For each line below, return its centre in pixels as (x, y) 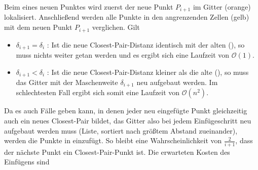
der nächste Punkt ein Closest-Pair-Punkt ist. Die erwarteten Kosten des (117, 152)
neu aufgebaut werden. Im (177, 82)
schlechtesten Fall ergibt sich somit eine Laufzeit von (98, 92)
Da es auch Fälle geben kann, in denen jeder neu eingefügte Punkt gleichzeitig (126, 111)
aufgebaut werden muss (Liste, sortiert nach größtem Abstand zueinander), (121, 130)
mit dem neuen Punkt (38, 27)
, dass (244, 140)
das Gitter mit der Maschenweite (67, 82)
